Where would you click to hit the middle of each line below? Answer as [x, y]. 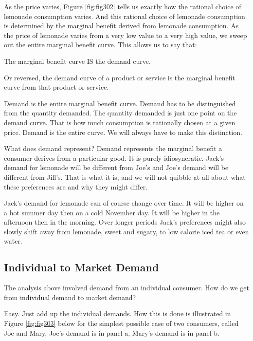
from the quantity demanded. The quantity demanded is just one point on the [120, 113]
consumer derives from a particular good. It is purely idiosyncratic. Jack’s [114, 158]
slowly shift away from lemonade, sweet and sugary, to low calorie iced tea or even [126, 231]
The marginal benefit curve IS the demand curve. [77, 61]
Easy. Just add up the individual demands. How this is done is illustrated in [117, 313]
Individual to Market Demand [81, 267]
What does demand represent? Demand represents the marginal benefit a [113, 148]
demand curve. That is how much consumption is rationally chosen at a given [120, 122]
